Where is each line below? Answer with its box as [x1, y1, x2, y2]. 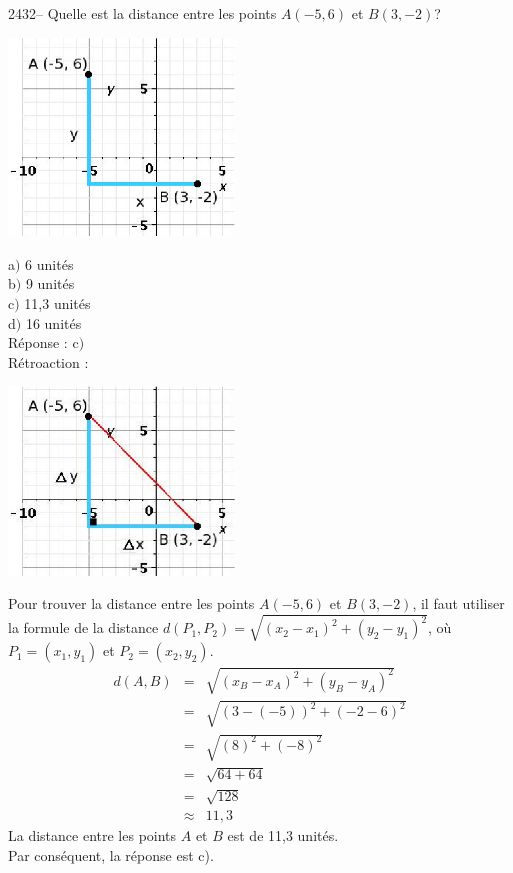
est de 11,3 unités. [227, 825, 339, 846]
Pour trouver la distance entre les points [8, 593, 255, 614]
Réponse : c [8, 332, 79, 353]
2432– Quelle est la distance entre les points [8, 3, 277, 23]
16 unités [25, 312, 82, 333]
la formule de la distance [8, 617, 159, 638]
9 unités [25, 273, 75, 294]
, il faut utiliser [412, 593, 505, 614]
